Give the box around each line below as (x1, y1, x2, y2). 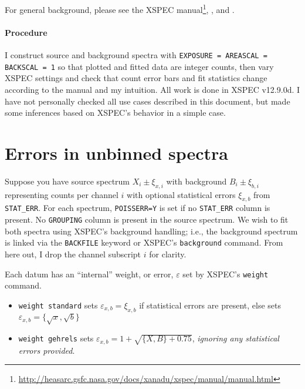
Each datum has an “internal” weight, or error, (5, 267, 174, 280)
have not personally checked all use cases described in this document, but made (5, 95, 290, 107)
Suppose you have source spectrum (5, 175, 130, 187)
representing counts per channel (5, 188, 118, 200)
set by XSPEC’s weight (182, 267, 269, 280)
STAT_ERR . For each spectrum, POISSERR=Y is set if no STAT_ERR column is (5, 202, 270, 214)
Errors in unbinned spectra (5, 140, 228, 165)
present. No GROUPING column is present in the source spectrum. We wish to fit (5, 213, 289, 226)
